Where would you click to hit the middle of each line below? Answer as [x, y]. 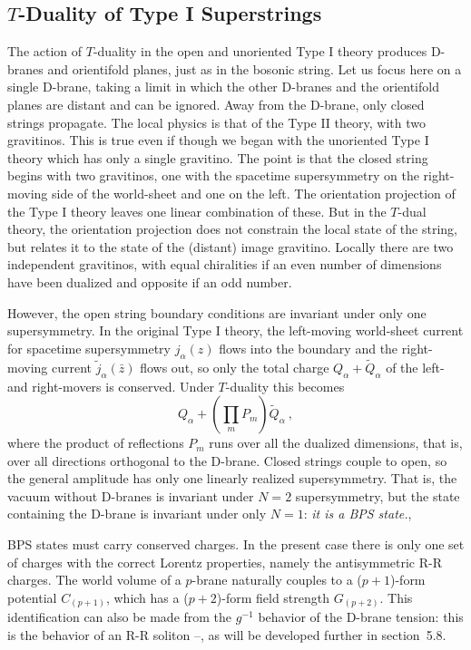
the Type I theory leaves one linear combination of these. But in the [197, 211]
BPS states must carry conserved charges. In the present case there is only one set [236, 544]
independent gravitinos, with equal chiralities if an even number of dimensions [225, 264]
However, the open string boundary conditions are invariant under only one [217, 312]
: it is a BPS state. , [358, 514]
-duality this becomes [285, 386]
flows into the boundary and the [309, 348]
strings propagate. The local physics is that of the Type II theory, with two [216, 122]
